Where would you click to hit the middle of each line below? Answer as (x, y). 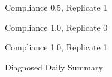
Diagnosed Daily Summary (54, 67)
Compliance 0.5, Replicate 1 (56, 7)
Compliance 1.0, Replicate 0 (56, 27)
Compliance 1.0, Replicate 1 (56, 47)
